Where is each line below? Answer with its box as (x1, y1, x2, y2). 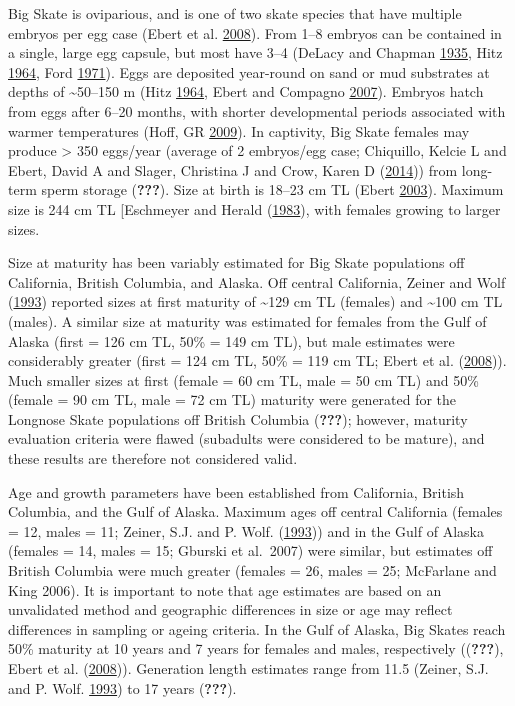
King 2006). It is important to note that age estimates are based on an (8, 579, 442, 600)
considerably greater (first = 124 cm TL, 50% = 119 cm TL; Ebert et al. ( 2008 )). (8, 350, 507, 371)
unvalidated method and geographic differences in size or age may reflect (8, 599, 453, 620)
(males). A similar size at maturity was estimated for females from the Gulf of (8, 310, 487, 331)
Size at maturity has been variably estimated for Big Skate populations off (8, 252, 465, 273)
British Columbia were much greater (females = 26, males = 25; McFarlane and (8, 560, 497, 581)
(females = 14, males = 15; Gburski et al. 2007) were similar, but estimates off (8, 540, 493, 561)
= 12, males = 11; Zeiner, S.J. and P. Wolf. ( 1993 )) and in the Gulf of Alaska (8, 520, 484, 541)
